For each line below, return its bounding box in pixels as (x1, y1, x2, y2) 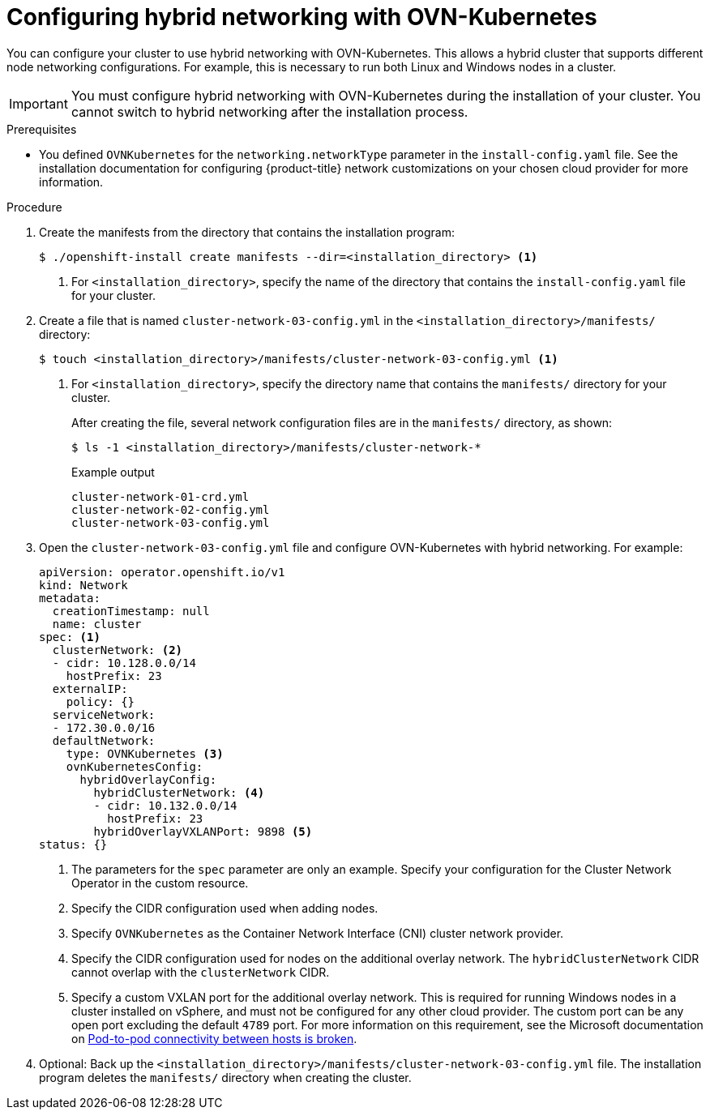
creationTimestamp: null (52, 604, 210, 618)
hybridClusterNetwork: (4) (93, 785, 265, 799)
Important (9, 95, 68, 112)
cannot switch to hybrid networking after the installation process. (71, 103, 468, 120)
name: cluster (52, 617, 142, 631)
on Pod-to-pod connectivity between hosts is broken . (71, 1031, 357, 1045)
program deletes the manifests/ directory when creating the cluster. (39, 1070, 412, 1084)
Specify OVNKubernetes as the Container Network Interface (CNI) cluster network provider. (71, 926, 564, 940)
